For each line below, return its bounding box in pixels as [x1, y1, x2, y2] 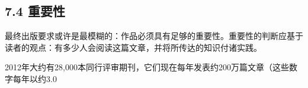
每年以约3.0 [12, 72, 57, 84]
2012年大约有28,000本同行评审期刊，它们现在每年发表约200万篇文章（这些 [5, 61, 289, 73]
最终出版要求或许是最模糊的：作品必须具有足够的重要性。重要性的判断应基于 [5, 30, 303, 42]
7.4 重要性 [5, 2, 65, 20]
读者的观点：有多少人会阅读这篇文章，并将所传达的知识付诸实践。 [5, 41, 262, 53]
